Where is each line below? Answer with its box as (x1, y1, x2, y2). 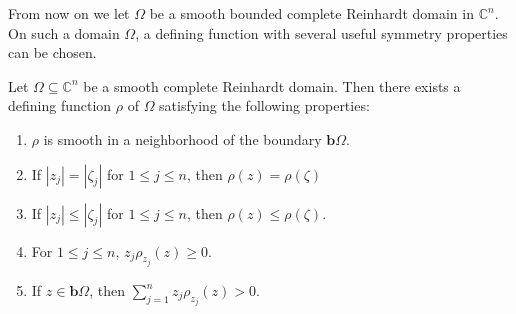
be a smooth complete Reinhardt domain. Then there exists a (83, 75, 461, 96)
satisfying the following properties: (159, 95, 370, 116)
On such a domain (8, 22, 120, 43)
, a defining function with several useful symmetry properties (135, 22, 508, 43)
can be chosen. (8, 42, 97, 63)
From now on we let (8, 3, 130, 23)
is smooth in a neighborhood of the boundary (43, 128, 322, 149)
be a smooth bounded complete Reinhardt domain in (149, 3, 474, 23)
